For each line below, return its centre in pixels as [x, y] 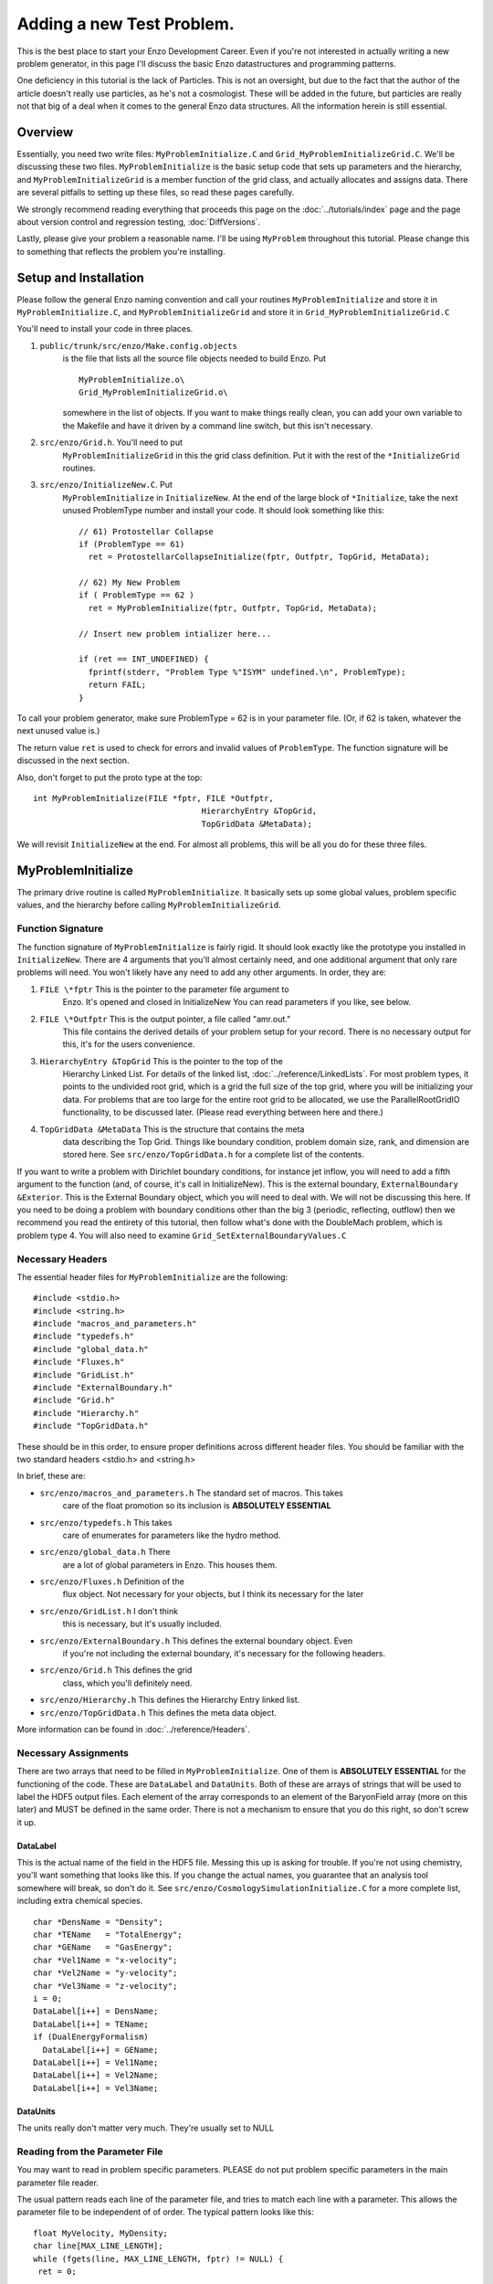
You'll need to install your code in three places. [105, 329]
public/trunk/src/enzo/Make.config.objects [138, 346]
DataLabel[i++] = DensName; [96, 2011]
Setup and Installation [81, 277]
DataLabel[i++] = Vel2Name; [96, 2075]
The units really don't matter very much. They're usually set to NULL [145, 2128]
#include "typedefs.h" [84, 1337]
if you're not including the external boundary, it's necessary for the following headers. [224, 1654]
